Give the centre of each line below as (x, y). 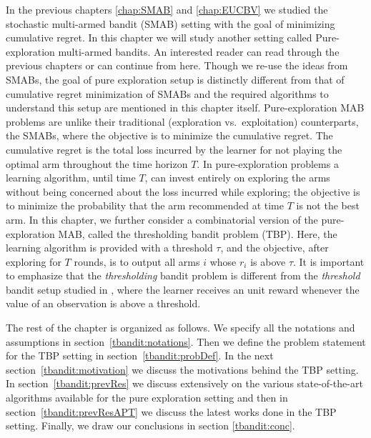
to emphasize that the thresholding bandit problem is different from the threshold (183, 275)
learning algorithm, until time (71, 178)
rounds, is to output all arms (137, 261)
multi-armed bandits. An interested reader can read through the (199, 51)
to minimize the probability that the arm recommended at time (145, 205)
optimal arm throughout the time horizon (97, 163)
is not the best (328, 205)
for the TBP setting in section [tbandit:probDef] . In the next (140, 355)
